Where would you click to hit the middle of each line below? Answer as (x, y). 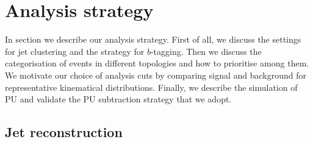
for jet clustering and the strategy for (75, 51)
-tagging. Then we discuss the (206, 51)
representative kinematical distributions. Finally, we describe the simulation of (151, 87)
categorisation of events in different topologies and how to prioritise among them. (157, 63)
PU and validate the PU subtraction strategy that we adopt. (118, 99)
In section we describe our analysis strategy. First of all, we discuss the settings (153, 39)
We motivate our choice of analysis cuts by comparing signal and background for (156, 75)
